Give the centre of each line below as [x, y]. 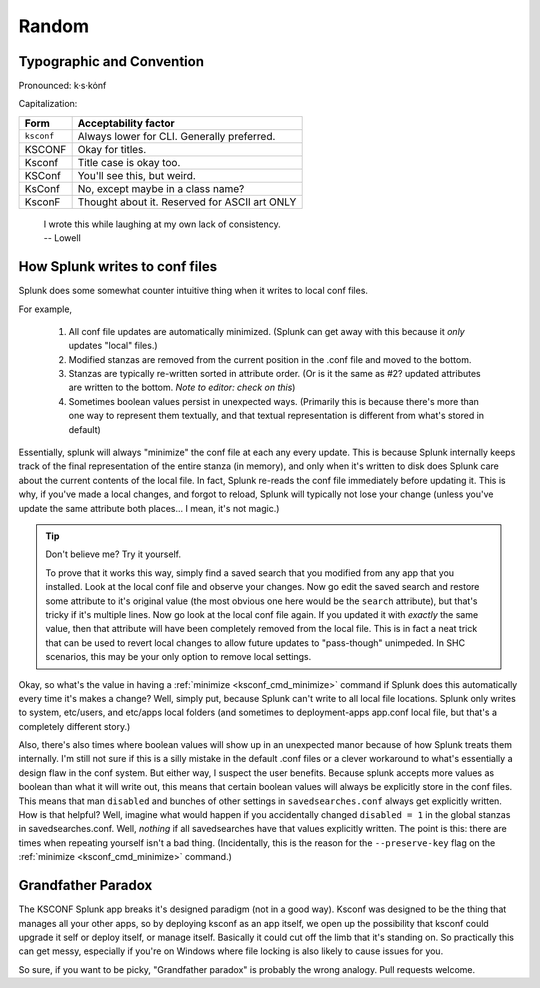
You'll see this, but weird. [137, 175]
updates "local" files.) [113, 346]
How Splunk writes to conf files [118, 266]
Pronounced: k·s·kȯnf [62, 86]
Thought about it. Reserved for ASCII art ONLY [187, 202]
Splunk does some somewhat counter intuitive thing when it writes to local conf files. [193, 291]
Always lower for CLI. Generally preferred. [176, 136]
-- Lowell [62, 238]
